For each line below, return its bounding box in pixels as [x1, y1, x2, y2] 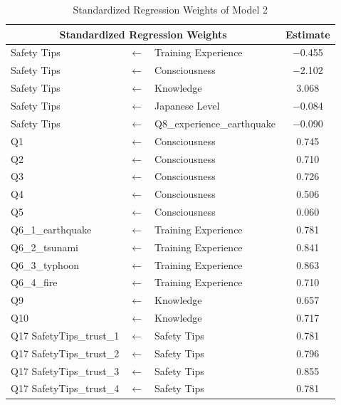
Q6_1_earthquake [11, 221, 92, 236]
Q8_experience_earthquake [154, 115, 276, 130]
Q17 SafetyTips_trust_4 [11, 381, 120, 396]
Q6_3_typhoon [11, 257, 80, 272]
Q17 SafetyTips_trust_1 [11, 327, 120, 342]
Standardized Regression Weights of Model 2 [73, 2, 268, 16]
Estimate [285, 26, 330, 41]
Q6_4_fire [11, 275, 58, 290]
